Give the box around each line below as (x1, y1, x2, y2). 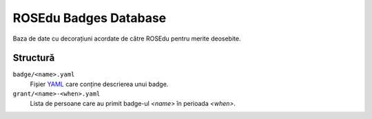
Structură (12, 52, 55, 64)
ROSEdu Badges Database (12, 10, 167, 25)
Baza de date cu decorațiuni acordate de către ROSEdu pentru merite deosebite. (12, 34, 241, 43)
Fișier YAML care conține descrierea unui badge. (30, 80, 169, 88)
